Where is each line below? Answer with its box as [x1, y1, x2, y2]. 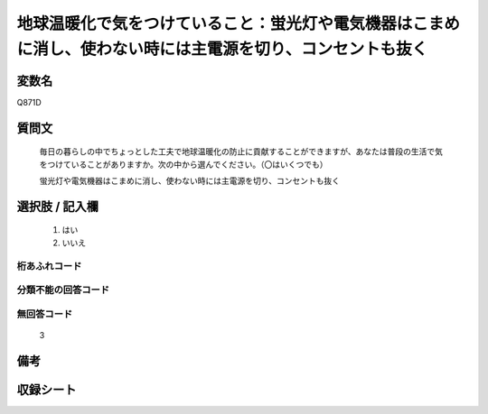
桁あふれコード [16, 260, 82, 272]
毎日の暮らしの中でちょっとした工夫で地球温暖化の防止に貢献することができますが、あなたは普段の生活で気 [39, 146, 443, 157]
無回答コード [16, 308, 73, 320]
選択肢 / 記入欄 [16, 198, 99, 214]
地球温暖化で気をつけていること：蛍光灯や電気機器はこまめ [16, 14, 461, 33]
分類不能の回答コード [16, 284, 110, 297]
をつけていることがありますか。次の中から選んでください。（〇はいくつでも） [39, 159, 329, 170]
